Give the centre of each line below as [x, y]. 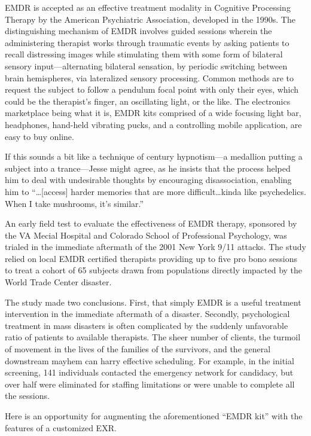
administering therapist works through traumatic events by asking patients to [147, 42]
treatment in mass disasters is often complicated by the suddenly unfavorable [147, 325]
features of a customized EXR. [61, 427]
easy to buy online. [39, 136]
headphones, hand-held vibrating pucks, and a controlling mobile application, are [153, 124]
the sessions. [27, 396]
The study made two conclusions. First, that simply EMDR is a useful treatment [153, 302]
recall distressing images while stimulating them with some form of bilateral [144, 54]
